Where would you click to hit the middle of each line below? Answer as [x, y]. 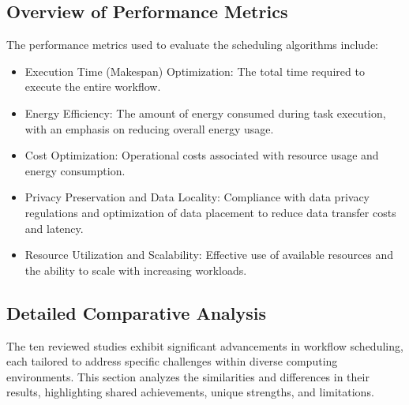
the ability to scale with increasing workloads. [136, 270]
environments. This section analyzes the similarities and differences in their [188, 376]
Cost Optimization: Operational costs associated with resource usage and [202, 155]
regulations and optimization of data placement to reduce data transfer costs [210, 212]
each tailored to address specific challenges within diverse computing [172, 361]
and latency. [54, 228]
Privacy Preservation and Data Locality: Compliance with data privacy [197, 197]
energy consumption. [75, 170]
